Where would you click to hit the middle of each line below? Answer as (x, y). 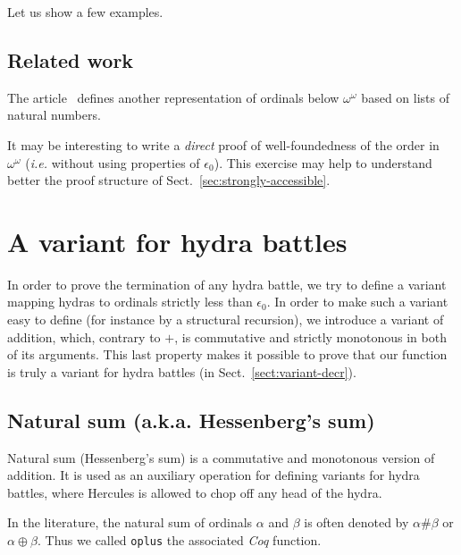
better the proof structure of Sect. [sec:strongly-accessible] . (169, 180)
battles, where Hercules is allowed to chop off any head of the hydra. (195, 492)
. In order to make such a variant (357, 302)
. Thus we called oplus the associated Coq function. (180, 540)
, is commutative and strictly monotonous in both (310, 336)
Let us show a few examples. (85, 12)
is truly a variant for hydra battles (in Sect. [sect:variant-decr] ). (182, 371)
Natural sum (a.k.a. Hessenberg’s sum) (191, 420)
